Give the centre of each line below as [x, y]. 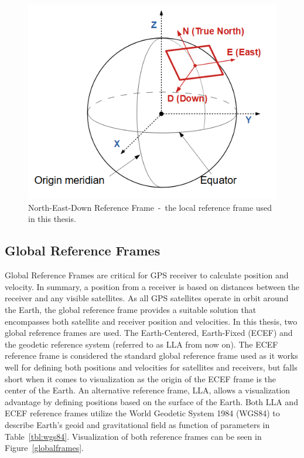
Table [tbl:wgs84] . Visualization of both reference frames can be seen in [133, 436]
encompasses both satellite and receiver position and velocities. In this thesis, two [151, 321]
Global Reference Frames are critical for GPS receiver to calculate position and [147, 275]
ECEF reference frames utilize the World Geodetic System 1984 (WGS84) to [142, 413]
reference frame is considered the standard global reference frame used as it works [151, 356]
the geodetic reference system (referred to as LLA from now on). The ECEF [141, 344]
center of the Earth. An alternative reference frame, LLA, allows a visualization [148, 390]
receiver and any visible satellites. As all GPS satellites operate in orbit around [147, 298]
